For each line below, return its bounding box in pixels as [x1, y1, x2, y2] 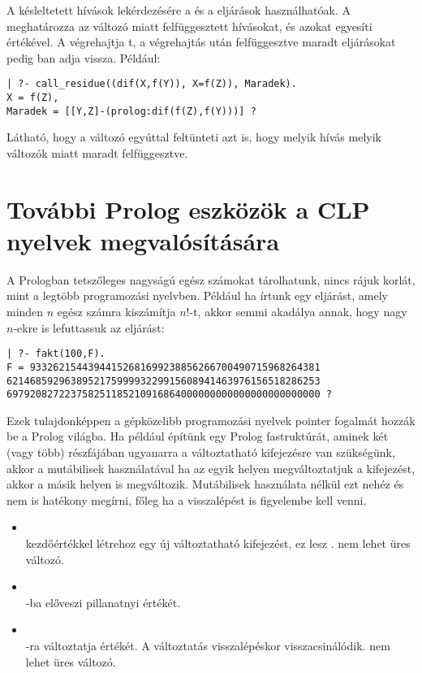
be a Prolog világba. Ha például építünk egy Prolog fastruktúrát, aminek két [6, 428, 389, 445]
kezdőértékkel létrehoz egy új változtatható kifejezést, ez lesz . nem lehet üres [25, 535, 411, 551]
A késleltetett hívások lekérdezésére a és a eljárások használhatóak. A [6, 2, 351, 18]
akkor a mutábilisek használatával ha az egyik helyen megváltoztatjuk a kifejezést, [6, 459, 416, 476]
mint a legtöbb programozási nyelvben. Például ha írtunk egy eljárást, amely [6, 287, 388, 304]
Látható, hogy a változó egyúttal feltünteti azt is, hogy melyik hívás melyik [6, 128, 381, 145]
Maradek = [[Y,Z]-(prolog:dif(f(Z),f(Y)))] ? [6, 105, 256, 117]
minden [6, 303, 44, 320]
